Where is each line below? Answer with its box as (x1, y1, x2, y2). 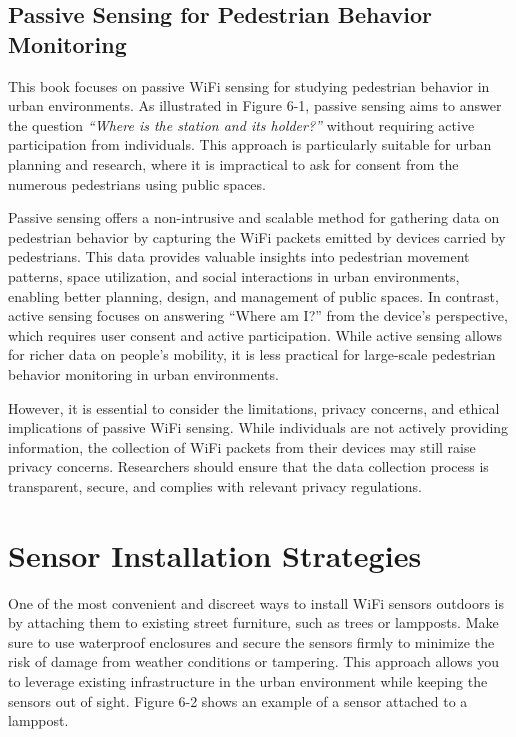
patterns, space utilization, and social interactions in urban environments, (8, 265, 460, 286)
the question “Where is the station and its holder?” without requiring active (8, 114, 475, 135)
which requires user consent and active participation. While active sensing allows (8, 324, 503, 345)
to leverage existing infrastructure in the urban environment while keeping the (8, 670, 488, 691)
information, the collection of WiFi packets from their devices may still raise (8, 436, 476, 457)
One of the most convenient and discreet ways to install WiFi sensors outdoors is (8, 592, 505, 613)
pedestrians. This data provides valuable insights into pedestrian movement (8, 246, 470, 267)
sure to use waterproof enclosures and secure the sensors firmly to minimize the (8, 631, 495, 652)
